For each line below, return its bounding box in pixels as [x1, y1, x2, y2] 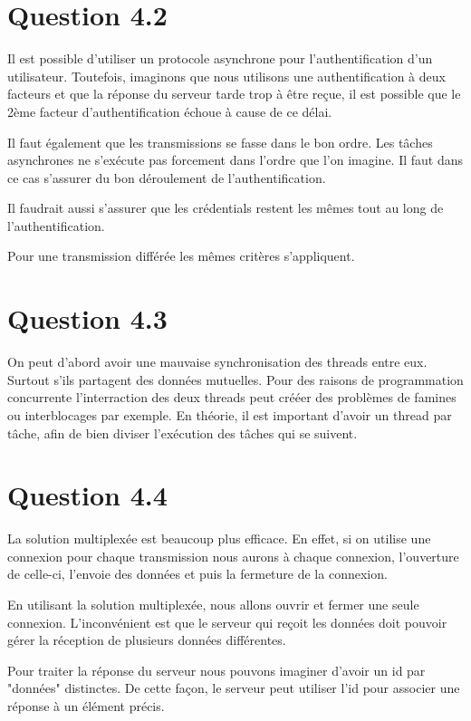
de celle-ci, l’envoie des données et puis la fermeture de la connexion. [7, 564, 388, 583]
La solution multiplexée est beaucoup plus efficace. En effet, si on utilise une [7, 529, 431, 548]
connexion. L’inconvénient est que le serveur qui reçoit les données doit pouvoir [7, 612, 447, 631]
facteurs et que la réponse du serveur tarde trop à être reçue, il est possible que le [7, 84, 461, 103]
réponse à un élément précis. [7, 697, 165, 716]
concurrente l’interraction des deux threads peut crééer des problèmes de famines [7, 388, 457, 407]
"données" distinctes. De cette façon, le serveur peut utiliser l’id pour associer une [7, 678, 460, 697]
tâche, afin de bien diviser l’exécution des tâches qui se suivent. [7, 423, 358, 442]
